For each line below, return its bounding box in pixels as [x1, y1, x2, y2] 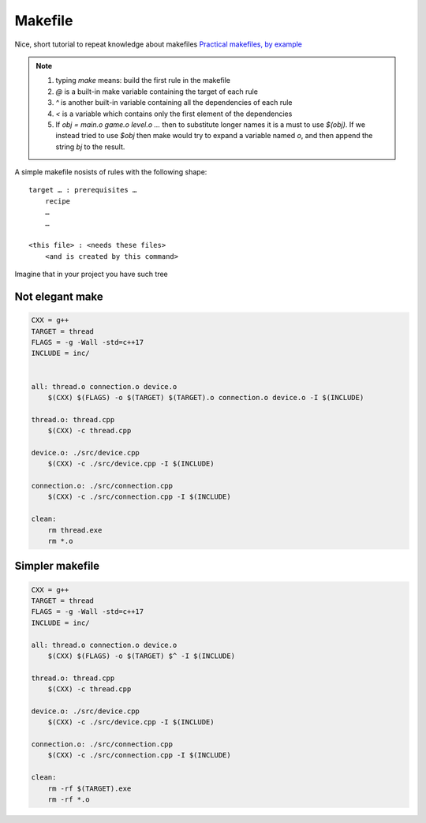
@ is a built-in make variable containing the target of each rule [55, 87, 258, 96]
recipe [44, 196, 71, 205]
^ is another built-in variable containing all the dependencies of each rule [55, 98, 293, 107]
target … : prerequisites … [28, 185, 137, 195]
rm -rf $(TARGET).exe [47, 784, 132, 793]
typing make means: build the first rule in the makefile [55, 76, 231, 85]
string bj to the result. [55, 142, 125, 152]
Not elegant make [14, 290, 104, 303]
